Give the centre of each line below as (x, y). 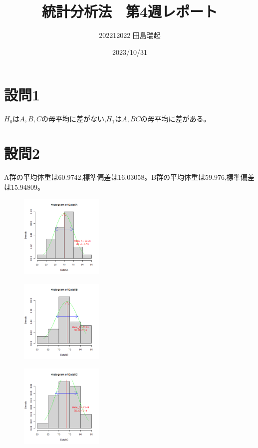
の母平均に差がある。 (175, 119)
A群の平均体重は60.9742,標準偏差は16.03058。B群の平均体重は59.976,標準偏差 (129, 177)
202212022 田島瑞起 (130, 35)
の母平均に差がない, (74, 119)
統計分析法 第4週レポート (130, 11)
